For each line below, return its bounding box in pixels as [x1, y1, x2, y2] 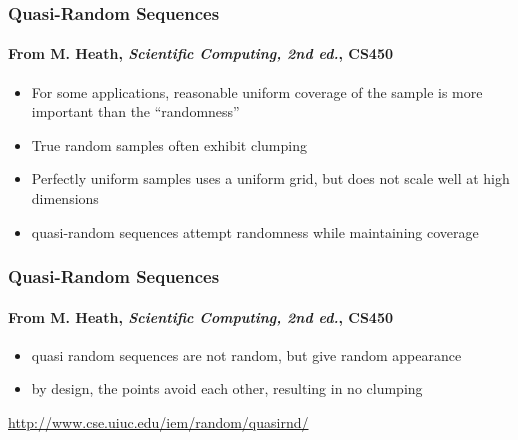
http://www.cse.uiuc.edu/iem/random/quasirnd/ [8, 412, 309, 433]
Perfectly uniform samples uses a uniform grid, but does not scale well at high [31, 168, 510, 189]
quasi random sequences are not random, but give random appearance [31, 344, 462, 365]
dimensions [31, 188, 99, 209]
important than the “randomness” [31, 101, 240, 122]
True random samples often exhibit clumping [31, 134, 307, 155]
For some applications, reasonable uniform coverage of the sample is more [31, 81, 483, 102]
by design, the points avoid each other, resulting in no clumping [31, 378, 423, 399]
